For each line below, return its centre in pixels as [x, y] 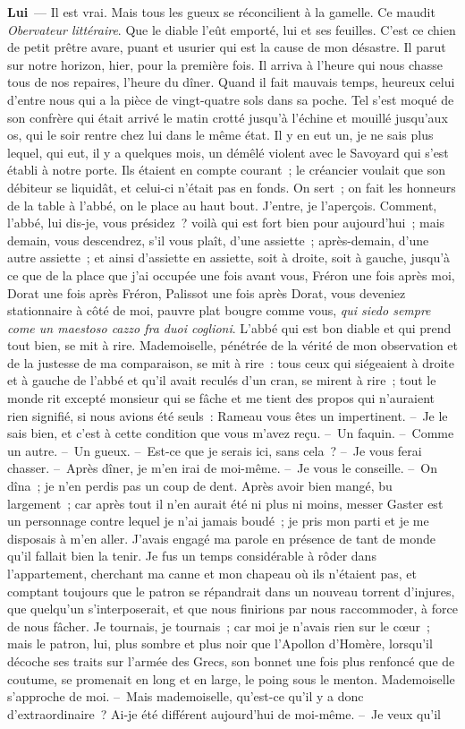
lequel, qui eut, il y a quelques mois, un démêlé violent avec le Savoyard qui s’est [228, 152]
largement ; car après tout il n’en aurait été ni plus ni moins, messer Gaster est [225, 503]
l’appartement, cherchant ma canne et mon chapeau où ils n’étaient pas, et [212, 573]
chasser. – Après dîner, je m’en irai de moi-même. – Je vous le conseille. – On [222, 468]
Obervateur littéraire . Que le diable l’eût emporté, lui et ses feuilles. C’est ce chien [232, 29]
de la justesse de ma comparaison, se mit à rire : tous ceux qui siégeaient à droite [231, 362]
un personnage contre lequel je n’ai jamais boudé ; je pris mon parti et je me [218, 521]
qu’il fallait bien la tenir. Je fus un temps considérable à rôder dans [192, 556]
